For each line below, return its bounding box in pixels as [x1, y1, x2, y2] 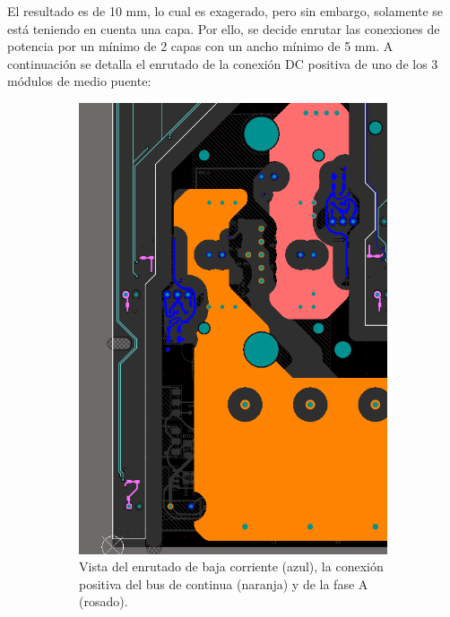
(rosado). [79, 592, 128, 611]
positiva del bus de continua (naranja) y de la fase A [79, 574, 368, 593]
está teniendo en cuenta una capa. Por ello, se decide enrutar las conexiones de [7, 19, 440, 38]
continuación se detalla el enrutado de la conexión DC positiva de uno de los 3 [7, 54, 438, 73]
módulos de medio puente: [7, 72, 151, 90]
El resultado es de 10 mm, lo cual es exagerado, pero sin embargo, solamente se [7, 2, 444, 20]
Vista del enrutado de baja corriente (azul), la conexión [79, 557, 384, 576]
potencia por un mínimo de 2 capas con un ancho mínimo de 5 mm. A [7, 37, 394, 56]
